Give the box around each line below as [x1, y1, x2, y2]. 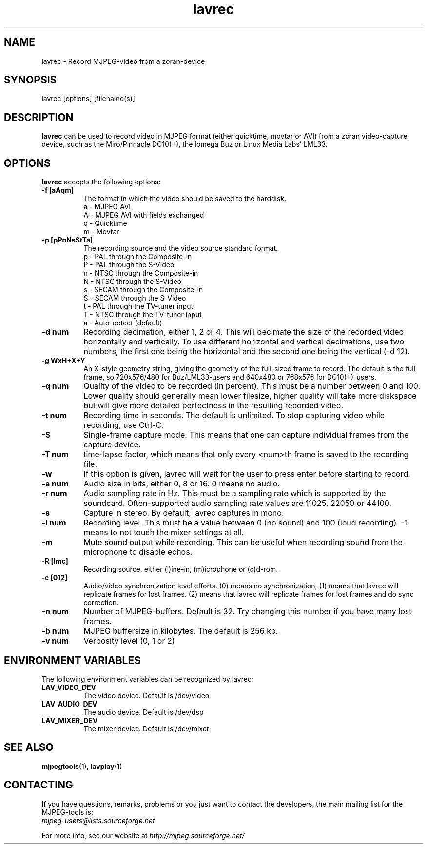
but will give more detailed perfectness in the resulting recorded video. [83, 401, 344, 411]
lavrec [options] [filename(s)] [41, 94, 135, 103]
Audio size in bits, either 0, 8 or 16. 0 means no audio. [83, 479, 280, 489]
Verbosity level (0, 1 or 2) [83, 636, 175, 646]
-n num [41, 606, 69, 617]
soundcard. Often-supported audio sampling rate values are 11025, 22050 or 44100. [83, 498, 392, 508]
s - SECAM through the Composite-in [83, 285, 203, 294]
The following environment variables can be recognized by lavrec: [41, 674, 253, 683]
